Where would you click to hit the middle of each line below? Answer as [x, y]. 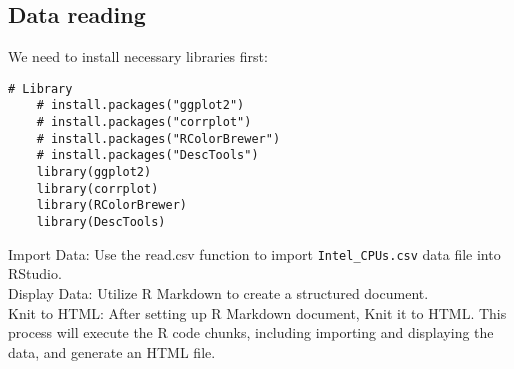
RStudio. [35, 273]
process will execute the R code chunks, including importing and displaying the [251, 332]
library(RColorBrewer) [111, 205]
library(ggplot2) [94, 172]
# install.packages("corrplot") [144, 122]
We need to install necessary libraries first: [138, 56]
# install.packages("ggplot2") [140, 105]
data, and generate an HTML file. [112, 351]
